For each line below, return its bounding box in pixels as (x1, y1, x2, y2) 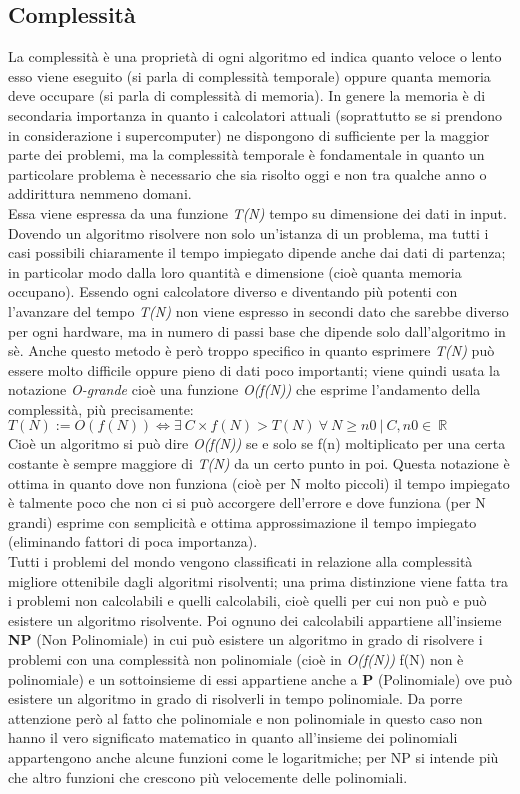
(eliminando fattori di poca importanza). (8, 531, 258, 552)
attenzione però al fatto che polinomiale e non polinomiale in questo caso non (8, 707, 483, 728)
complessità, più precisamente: (8, 398, 194, 419)
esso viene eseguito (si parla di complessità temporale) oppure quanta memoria (8, 65, 491, 86)
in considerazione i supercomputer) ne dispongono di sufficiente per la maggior (8, 124, 490, 145)
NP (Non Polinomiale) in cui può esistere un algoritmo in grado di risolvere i (8, 629, 483, 650)
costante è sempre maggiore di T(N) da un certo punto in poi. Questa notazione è (8, 453, 510, 474)
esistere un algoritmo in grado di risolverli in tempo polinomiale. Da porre (8, 688, 463, 709)
